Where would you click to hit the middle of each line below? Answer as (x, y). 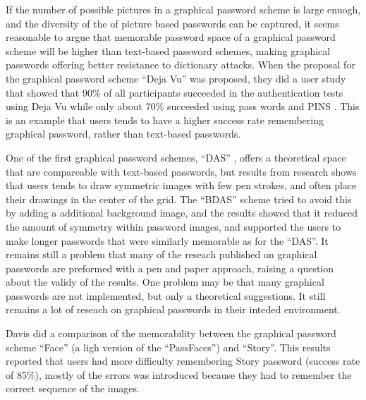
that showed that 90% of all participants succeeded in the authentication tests (175, 92)
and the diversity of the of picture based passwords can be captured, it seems (172, 23)
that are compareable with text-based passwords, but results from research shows (181, 171)
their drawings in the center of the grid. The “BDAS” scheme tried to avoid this (179, 199)
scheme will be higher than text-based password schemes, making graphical (168, 50)
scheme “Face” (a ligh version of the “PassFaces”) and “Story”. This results (168, 347)
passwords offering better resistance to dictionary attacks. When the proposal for (181, 65)
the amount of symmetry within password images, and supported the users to (173, 226)
